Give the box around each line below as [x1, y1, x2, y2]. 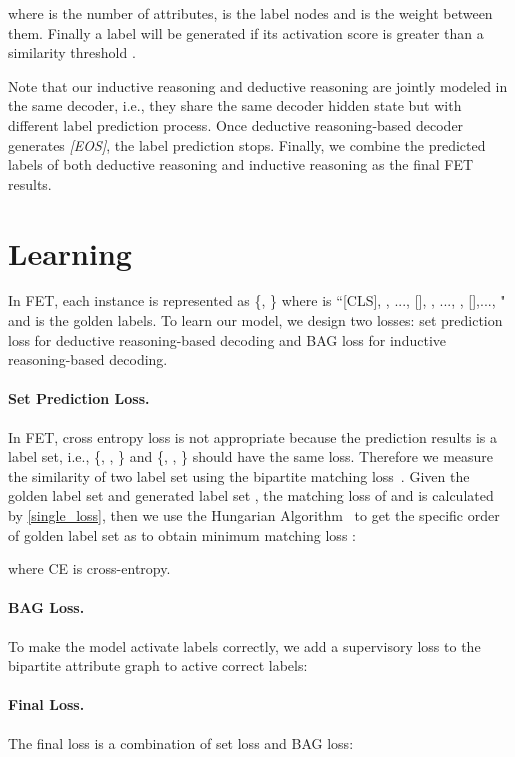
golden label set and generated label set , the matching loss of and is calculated [8, 485, 494, 506]
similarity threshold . [8, 42, 136, 63]
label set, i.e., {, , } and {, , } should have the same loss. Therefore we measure [8, 446, 494, 467]
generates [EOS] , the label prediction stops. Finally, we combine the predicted [8, 134, 486, 155]
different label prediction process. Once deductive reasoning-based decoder [8, 114, 464, 135]
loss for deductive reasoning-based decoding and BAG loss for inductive [8, 329, 446, 350]
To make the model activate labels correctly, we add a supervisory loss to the [8, 635, 481, 656]
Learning [8, 232, 132, 273]
